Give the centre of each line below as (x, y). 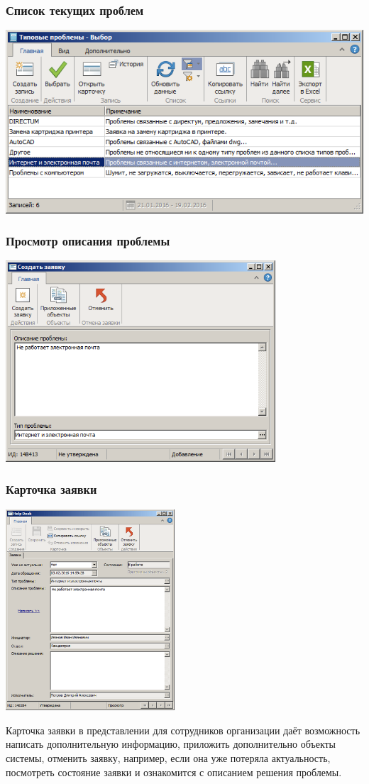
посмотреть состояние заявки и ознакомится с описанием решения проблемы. (174, 772)
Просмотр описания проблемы (88, 241)
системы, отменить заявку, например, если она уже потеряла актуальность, (168, 757)
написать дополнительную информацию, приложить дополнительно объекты (171, 744)
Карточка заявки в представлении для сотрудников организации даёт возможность (183, 730)
